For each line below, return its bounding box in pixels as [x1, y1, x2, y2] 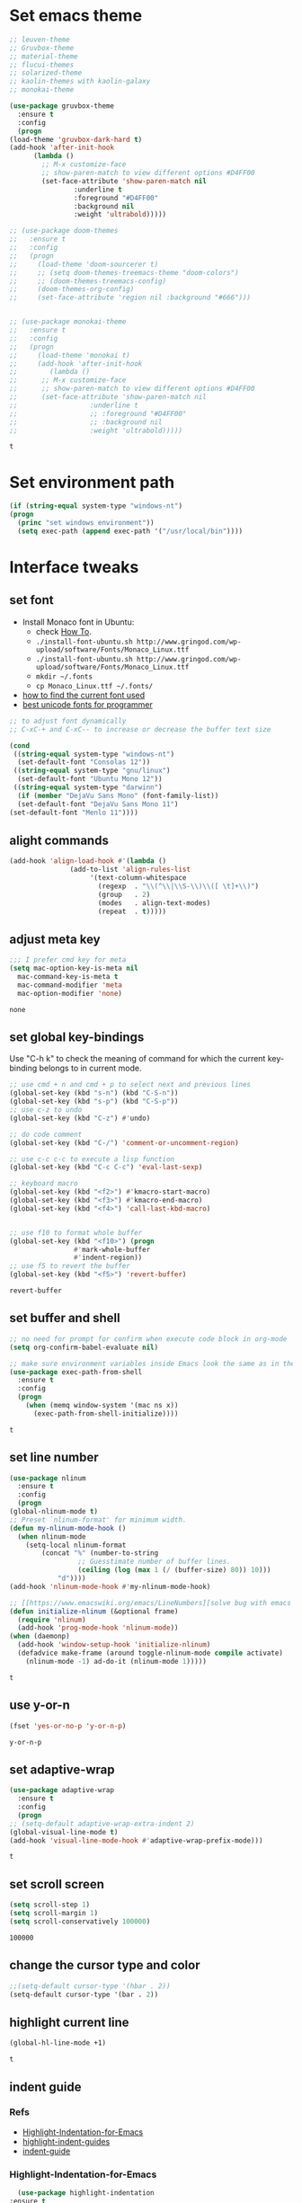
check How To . [35, 626, 92, 636]
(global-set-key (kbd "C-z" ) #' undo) [9, 1114, 151, 1123]
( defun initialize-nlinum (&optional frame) [9, 1606, 179, 1616]
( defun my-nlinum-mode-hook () [9, 1523, 127, 1532]
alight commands [9, 832, 110, 848]
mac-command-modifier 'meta [17, 981, 123, 990]
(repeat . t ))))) [97, 907, 167, 916]
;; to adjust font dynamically [9, 716, 127, 725]
